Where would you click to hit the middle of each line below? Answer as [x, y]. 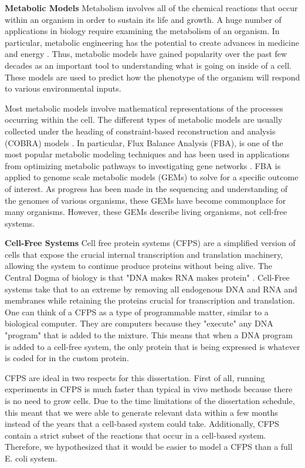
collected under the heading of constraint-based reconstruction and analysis [140, 131]
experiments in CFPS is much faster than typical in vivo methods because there [149, 389]
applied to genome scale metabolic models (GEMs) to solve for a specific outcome [152, 177]
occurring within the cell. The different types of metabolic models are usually [144, 119]
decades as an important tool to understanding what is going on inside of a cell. [148, 65]
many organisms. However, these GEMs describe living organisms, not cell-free [146, 212]
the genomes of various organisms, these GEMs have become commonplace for [145, 200]
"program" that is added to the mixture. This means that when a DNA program [149, 335]
